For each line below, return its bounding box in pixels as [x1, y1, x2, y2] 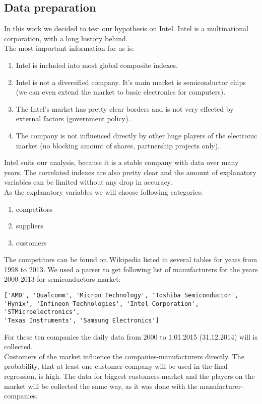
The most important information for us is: [4, 43, 134, 53]
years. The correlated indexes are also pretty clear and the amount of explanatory [4, 167, 256, 177]
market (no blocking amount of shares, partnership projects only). [16, 140, 220, 150]
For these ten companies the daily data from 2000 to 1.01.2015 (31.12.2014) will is [4, 331, 257, 342]
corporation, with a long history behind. [4, 33, 128, 43]
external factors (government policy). [16, 113, 130, 124]
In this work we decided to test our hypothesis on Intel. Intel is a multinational [4, 23, 249, 34]
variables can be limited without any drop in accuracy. [4, 177, 172, 187]
